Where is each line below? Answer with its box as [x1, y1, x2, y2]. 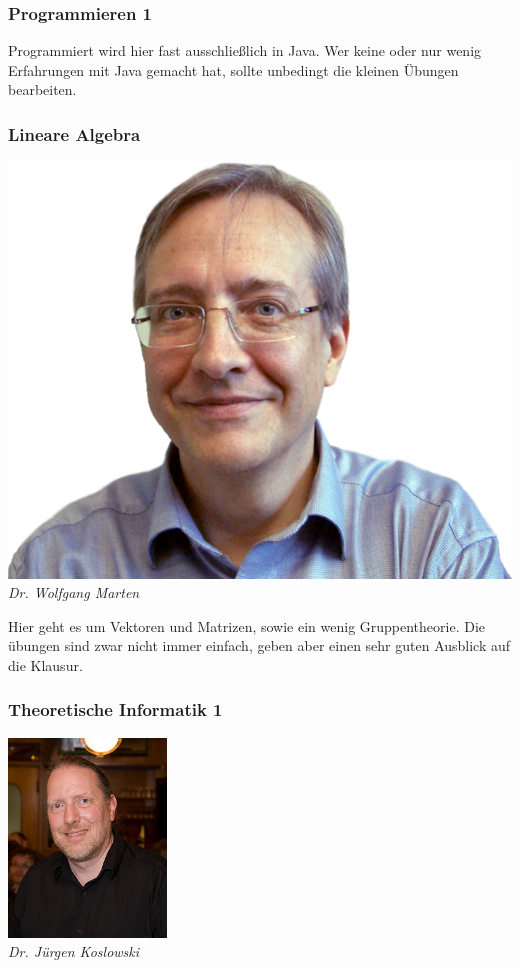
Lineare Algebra [8, 121, 141, 146]
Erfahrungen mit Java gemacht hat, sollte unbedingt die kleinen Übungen [8, 59, 459, 80]
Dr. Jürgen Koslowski [8, 941, 140, 962]
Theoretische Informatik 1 [8, 697, 223, 722]
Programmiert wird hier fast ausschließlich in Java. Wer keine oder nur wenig [8, 40, 482, 61]
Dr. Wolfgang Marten [8, 582, 140, 603]
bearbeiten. [8, 79, 77, 100]
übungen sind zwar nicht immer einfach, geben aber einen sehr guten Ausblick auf [8, 635, 511, 656]
